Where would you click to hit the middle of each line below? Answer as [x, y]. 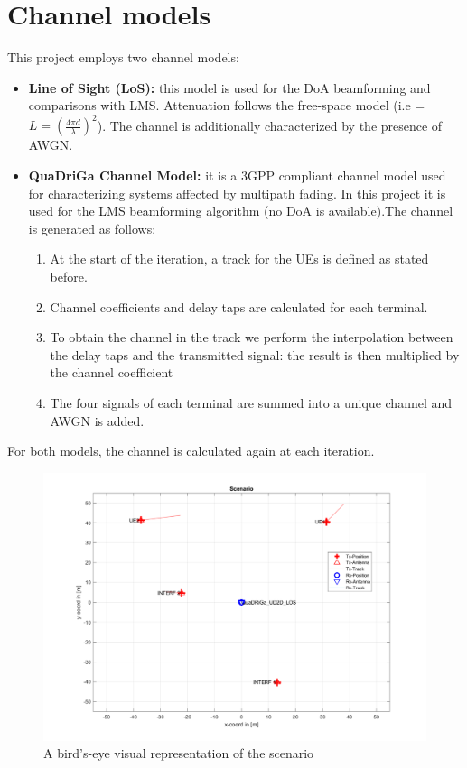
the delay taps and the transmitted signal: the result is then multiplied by [255, 354]
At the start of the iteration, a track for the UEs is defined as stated [239, 259]
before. [69, 276]
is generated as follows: [92, 228]
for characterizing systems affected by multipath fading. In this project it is [237, 193]
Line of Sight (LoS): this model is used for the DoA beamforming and [229, 87]
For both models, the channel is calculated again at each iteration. [191, 451]
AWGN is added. [97, 420]
